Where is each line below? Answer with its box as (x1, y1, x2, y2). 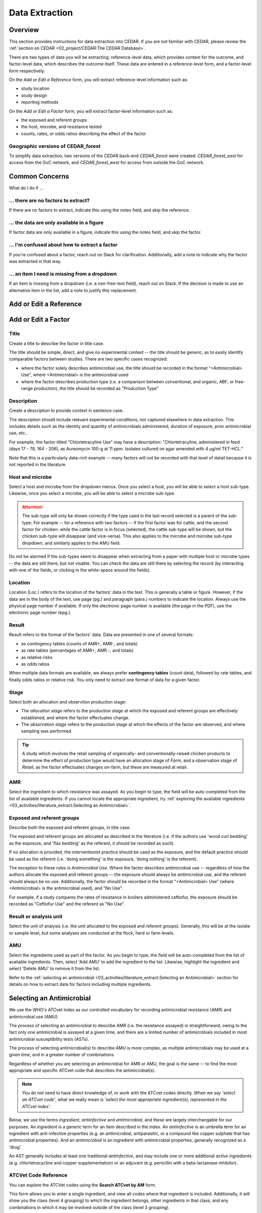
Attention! (22, 504, 43, 509)
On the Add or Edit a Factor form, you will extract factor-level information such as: (9, 108, 173, 114)
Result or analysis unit (9, 913, 63, 919)
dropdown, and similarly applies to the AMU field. (22, 540, 121, 546)
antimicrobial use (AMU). (9, 1014, 59, 1019)
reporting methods (21, 99, 59, 105)
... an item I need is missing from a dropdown (9, 270, 117, 277)
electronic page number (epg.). (9, 609, 71, 616)
